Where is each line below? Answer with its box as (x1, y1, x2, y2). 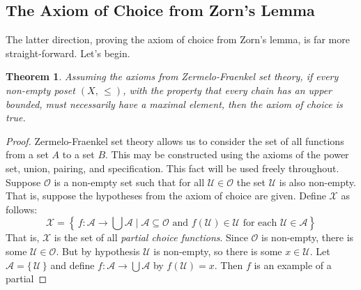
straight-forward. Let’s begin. (6, 45, 130, 60)
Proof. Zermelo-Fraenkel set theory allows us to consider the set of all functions (6, 133, 344, 148)
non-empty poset (6, 82, 75, 97)
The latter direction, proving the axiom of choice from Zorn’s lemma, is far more (6, 32, 350, 47)
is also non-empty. (279, 174, 356, 189)
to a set (62, 147, 95, 162)
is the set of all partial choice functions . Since (54, 230, 248, 245)
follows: (6, 201, 38, 216)
